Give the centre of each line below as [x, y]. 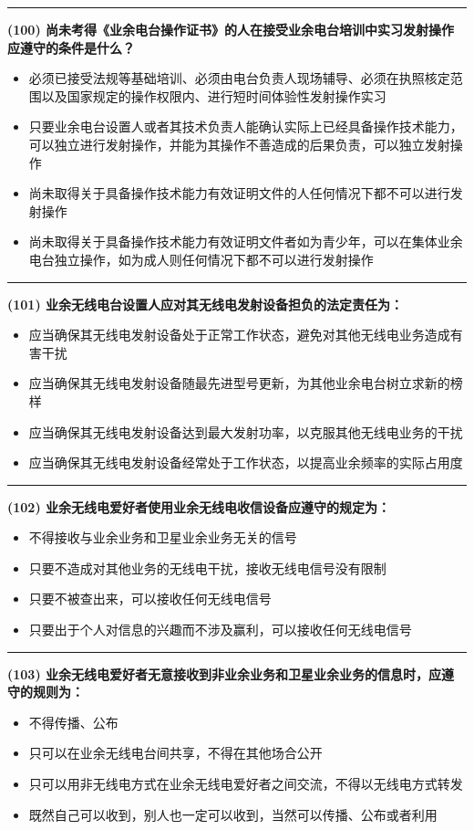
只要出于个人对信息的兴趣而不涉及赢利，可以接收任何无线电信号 [220, 630]
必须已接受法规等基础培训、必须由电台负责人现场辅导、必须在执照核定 [239, 78]
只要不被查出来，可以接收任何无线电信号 [150, 599]
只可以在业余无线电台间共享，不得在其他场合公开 [175, 753]
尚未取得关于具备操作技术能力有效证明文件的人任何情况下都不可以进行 [239, 193]
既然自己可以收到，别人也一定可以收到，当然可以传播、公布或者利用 [233, 814]
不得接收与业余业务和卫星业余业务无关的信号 [163, 537]
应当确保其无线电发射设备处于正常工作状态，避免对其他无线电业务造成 [239, 335]
